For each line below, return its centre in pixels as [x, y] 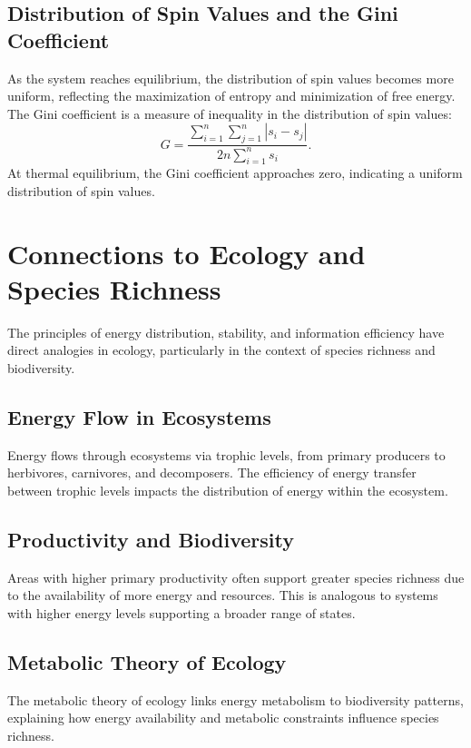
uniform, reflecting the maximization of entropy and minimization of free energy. [231, 96]
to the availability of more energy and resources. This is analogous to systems [223, 595]
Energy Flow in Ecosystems [139, 417]
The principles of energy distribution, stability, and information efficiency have [226, 332]
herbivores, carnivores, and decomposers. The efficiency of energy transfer [212, 472]
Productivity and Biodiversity [151, 539]
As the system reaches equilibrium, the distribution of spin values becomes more [231, 78]
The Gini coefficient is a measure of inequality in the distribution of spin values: [230, 113]
